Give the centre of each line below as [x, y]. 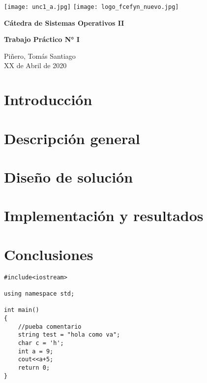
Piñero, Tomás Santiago [40, 56]
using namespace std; [39, 293]
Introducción [48, 99]
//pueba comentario [50, 326]
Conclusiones [49, 254]
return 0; [34, 367]
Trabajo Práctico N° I [42, 39]
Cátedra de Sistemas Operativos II [64, 22]
